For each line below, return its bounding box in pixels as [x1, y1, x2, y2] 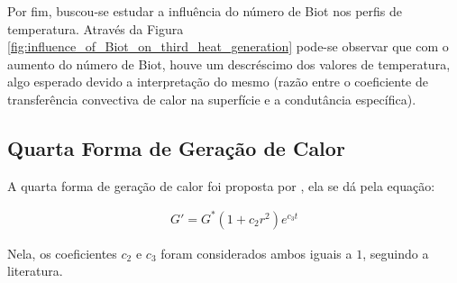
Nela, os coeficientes [7, 243, 117, 262]
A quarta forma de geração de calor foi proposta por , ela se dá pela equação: [7, 176, 435, 195]
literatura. [7, 261, 63, 280]
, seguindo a [362, 243, 429, 262]
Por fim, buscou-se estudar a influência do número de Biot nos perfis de [7, 2, 403, 20]
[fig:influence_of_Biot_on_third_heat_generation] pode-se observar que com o [7, 37, 449, 56]
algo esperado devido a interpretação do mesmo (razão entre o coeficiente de [7, 72, 428, 91]
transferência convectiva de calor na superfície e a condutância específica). [7, 89, 416, 108]
